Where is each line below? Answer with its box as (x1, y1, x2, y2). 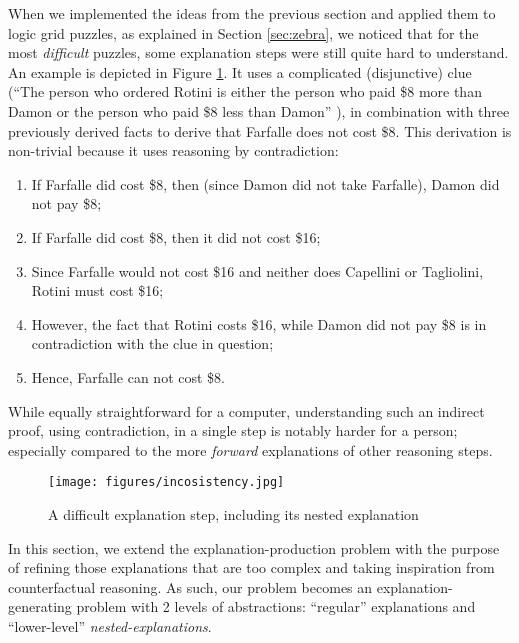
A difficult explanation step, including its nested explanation (48, 503, 419, 524)
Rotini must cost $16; (31, 280, 164, 301)
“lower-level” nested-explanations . (8, 615, 212, 636)
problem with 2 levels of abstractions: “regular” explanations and (76, 596, 476, 617)
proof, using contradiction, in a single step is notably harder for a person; (8, 420, 458, 441)
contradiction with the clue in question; (31, 333, 274, 354)
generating (8, 596, 72, 617)
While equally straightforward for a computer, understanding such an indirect (8, 400, 485, 421)
